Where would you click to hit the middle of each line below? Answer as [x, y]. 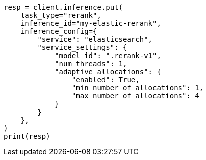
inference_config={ [59, 31]
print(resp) [27, 136]
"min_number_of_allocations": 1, [138, 88]
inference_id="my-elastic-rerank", [91, 23]
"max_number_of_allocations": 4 [135, 96]
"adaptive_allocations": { [108, 72]
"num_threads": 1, [91, 64]
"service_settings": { [82, 47]
